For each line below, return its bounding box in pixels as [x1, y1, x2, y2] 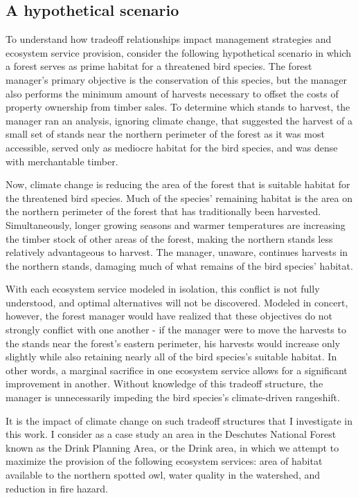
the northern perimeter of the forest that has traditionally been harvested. [6, 204, 321, 219]
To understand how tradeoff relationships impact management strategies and [6, 32, 332, 46]
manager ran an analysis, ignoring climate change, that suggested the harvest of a [6, 113, 353, 127]
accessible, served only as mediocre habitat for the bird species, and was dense [6, 140, 338, 154]
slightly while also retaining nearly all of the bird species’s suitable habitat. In [6, 349, 337, 364]
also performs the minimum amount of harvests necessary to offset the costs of [6, 86, 339, 100]
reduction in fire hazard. [6, 481, 108, 495]
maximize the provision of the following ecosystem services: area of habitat [6, 454, 323, 468]
